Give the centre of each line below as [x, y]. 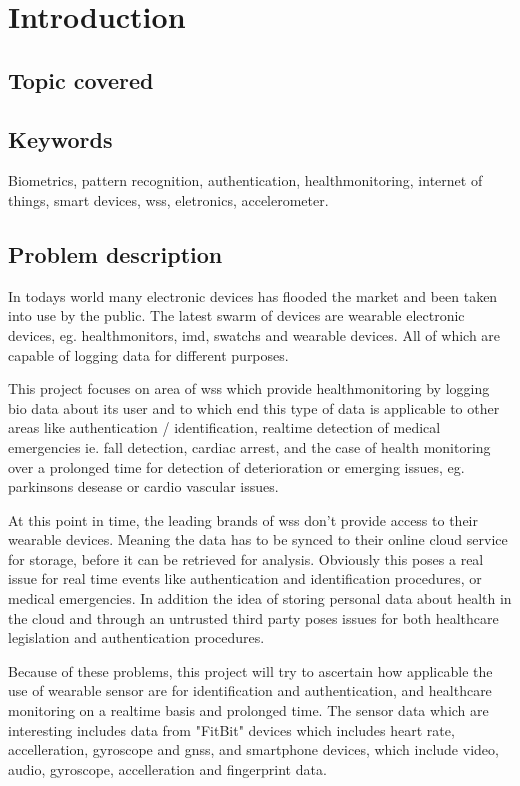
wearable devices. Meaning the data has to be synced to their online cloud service [258, 539]
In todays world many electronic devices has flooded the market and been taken [253, 295]
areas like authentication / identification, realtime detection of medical [224, 427]
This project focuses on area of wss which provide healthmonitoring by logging [249, 388]
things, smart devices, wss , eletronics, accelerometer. [168, 199]
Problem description [115, 253]
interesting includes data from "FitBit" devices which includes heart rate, [231, 729]
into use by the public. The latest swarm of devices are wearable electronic [236, 315]
